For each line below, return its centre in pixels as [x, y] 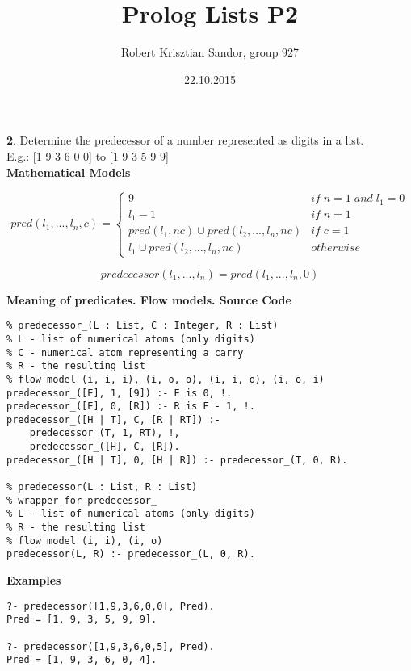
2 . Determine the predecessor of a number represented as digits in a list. [185, 140]
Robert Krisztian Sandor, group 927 [210, 52]
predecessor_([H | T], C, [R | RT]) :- [113, 419]
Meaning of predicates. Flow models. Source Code [149, 299]
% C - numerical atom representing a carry [125, 352]
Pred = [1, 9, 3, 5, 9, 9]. [82, 620]
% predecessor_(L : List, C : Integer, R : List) [143, 326]
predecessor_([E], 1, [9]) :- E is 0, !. [120, 393]
